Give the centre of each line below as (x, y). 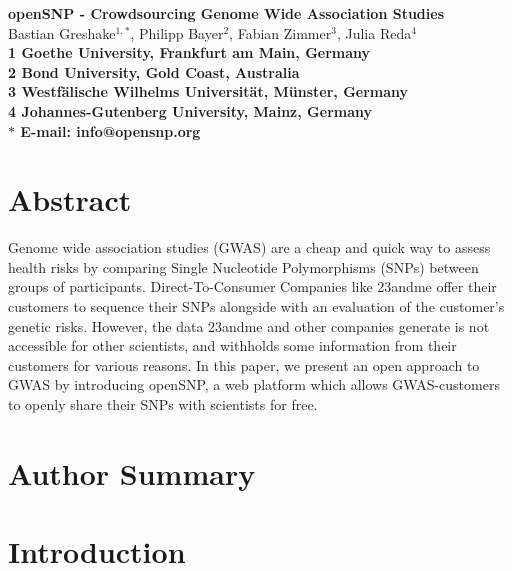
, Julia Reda (374, 32)
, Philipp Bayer (177, 32)
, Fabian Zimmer (280, 32)
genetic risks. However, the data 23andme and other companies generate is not (249, 325)
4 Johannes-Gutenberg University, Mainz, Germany (190, 110)
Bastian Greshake (62, 32)
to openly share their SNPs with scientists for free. (163, 404)
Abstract (70, 199)
